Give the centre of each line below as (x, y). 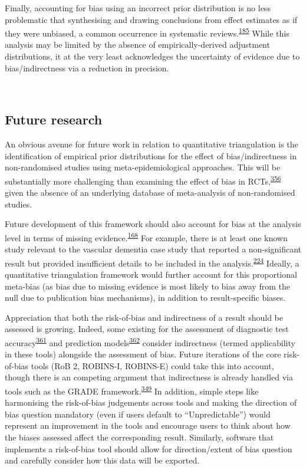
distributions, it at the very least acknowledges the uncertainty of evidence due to (152, 56)
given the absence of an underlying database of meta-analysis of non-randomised (150, 193)
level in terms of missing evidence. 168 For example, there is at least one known (146, 236)
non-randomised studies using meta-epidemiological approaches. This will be (143, 167)
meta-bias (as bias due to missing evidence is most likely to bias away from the (147, 286)
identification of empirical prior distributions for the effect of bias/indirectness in (151, 155)
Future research (54, 119)
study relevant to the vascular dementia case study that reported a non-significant (153, 249)
